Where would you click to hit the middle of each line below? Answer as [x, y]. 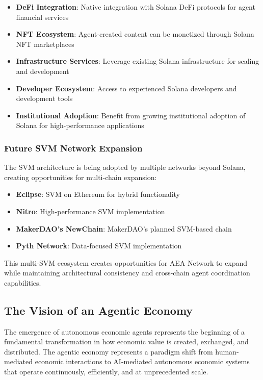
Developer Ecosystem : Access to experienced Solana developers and [126, 88]
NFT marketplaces [45, 44]
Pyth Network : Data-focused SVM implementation [99, 246]
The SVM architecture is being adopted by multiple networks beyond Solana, [125, 167]
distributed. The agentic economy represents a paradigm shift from [109, 351]
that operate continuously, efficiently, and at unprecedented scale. [106, 372]
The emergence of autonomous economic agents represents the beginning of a [125, 331]
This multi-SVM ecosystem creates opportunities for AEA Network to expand [126, 262]
